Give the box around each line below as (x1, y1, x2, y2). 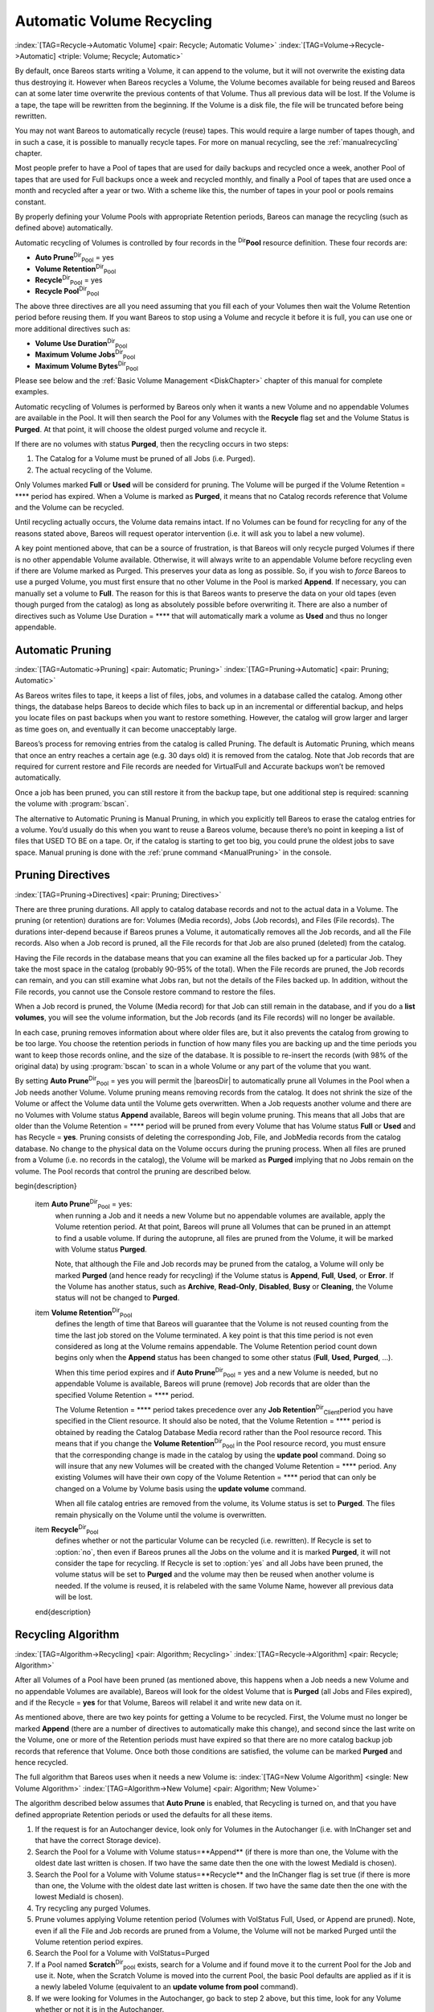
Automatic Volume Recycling (14, 12, 213, 30)
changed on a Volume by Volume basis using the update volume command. (55, 1483, 307, 1493)
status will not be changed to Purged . (55, 1293, 180, 1303)
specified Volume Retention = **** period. (55, 1390, 194, 1400)
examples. (14, 387, 50, 397)
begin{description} (14, 1181, 77, 1190)
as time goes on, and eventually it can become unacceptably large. (14, 724, 237, 734)
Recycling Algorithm (14, 1628, 120, 1642)
